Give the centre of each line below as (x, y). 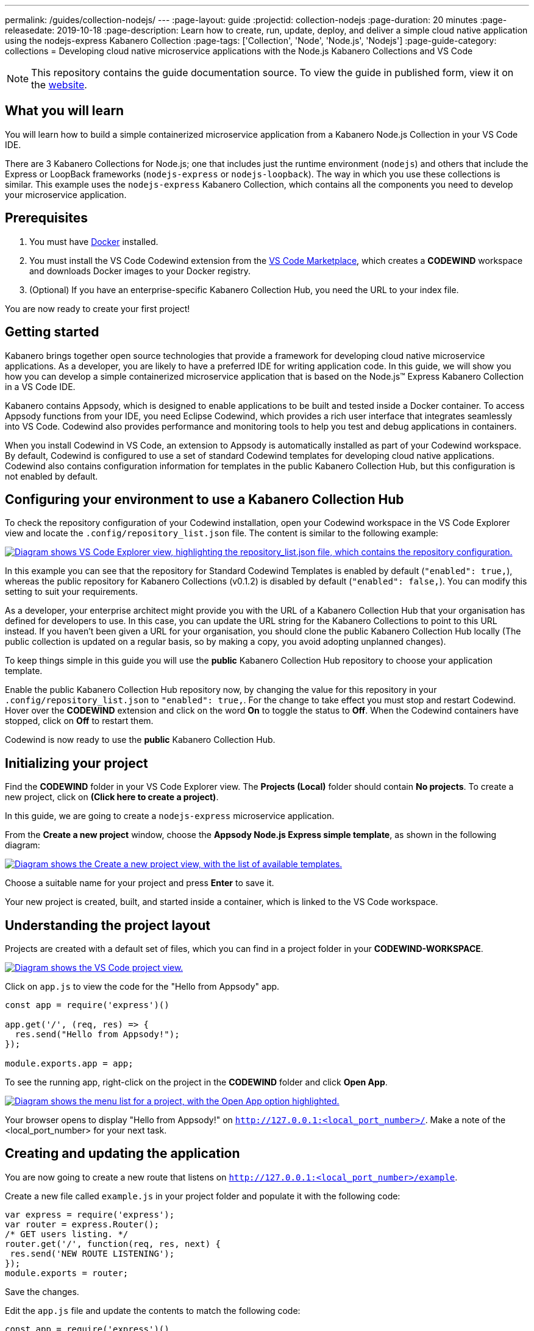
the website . (59, 85)
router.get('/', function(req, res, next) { (113, 1244)
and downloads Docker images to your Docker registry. (140, 271)
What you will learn (65, 111)
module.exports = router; (67, 1273)
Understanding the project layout (108, 925)
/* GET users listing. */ (67, 1234)
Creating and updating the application (123, 1154)
